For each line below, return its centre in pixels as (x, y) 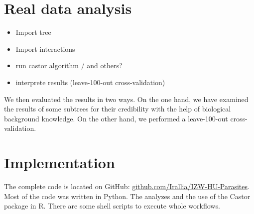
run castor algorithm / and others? (69, 65)
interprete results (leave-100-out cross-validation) (90, 82)
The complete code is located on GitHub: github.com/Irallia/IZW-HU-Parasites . (127, 186)
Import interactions (45, 49)
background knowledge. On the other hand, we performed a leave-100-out (116, 118)
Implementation (60, 162)
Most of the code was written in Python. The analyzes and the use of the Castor (127, 196)
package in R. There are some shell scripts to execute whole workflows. (112, 206)
